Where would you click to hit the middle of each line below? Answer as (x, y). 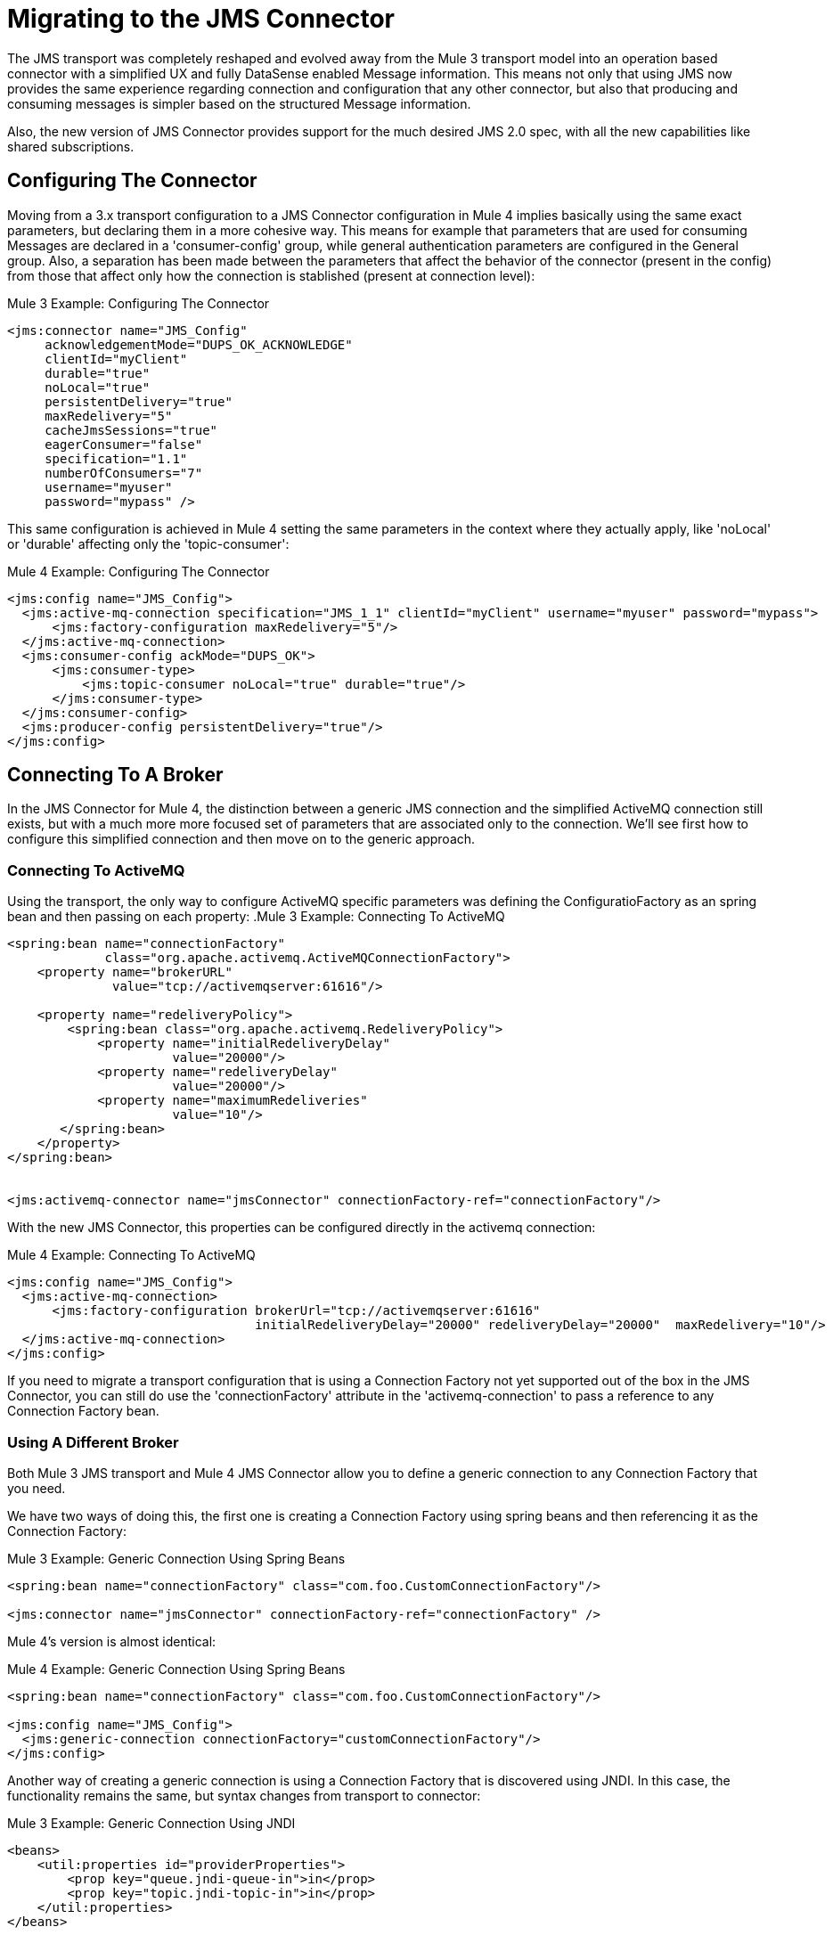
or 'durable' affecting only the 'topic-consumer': (148, 543)
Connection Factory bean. (83, 1411)
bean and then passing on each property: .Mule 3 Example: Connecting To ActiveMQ (256, 917)
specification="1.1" (116, 458)
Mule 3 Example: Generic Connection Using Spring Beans (176, 1558)
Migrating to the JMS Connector (201, 19)
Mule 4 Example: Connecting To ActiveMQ (131, 1255)
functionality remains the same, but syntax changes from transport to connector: (244, 1795)
